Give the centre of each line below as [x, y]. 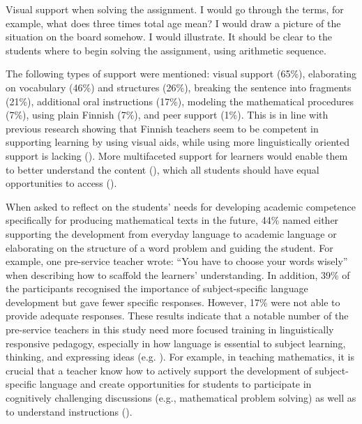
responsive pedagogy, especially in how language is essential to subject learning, [176, 343]
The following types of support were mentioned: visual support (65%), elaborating [181, 74]
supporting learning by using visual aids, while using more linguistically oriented [178, 142]
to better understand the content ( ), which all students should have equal [163, 169]
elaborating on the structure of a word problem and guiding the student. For [169, 247]
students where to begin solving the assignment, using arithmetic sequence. [166, 50]
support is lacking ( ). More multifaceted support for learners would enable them [177, 155]
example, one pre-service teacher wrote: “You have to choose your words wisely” [177, 261]
